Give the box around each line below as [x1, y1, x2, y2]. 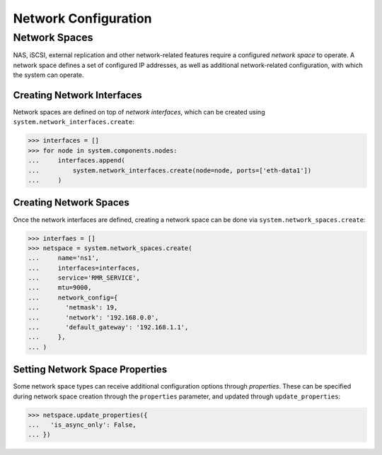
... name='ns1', [28, 254, 99, 262]
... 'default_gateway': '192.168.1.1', [28, 324, 189, 331]
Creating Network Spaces [13, 196, 130, 208]
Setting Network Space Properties [13, 364, 168, 376]
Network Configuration [13, 11, 152, 26]
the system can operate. [13, 71, 84, 79]
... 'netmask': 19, [28, 304, 118, 312]
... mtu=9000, [28, 283, 92, 292]
